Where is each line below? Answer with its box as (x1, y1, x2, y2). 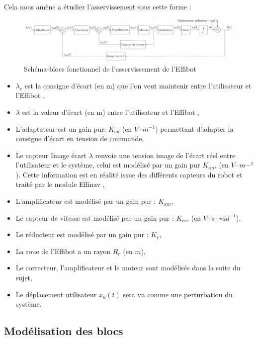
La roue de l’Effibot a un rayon (15, 246, 111, 256)
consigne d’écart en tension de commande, (15, 133, 144, 144)
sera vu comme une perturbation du (123, 289, 233, 299)
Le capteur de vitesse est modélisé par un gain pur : (15, 212, 174, 223)
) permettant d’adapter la (155, 123, 234, 134)
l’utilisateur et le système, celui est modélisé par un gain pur (15, 160, 200, 170)
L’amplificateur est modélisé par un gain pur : (15, 196, 156, 206)
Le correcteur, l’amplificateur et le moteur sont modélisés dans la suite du (15, 262, 241, 273)
